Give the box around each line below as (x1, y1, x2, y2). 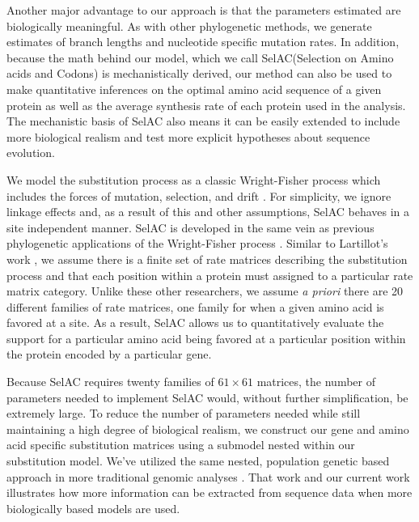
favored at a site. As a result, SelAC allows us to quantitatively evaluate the (6, 314, 384, 331)
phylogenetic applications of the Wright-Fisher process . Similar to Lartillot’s (6, 235, 388, 252)
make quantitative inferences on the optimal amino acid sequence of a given (6, 80, 382, 97)
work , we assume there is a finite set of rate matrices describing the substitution (6, 250, 408, 267)
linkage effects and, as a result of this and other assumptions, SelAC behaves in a (6, 203, 410, 220)
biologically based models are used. (6, 499, 180, 516)
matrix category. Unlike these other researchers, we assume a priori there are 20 (6, 282, 404, 299)
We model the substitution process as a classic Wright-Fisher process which (6, 171, 381, 188)
